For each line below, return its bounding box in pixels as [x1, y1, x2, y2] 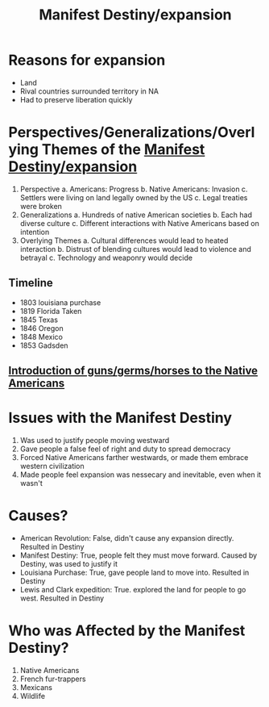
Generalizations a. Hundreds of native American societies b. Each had [19, 210, 252, 220]
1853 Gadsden [19, 341, 68, 350]
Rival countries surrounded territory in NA [19, 86, 159, 96]
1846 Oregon [19, 323, 64, 333]
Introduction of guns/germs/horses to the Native [8, 364, 259, 378]
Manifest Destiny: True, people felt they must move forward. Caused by [19, 550, 258, 560]
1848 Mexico [19, 332, 63, 341]
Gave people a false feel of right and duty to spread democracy [19, 444, 231, 454]
